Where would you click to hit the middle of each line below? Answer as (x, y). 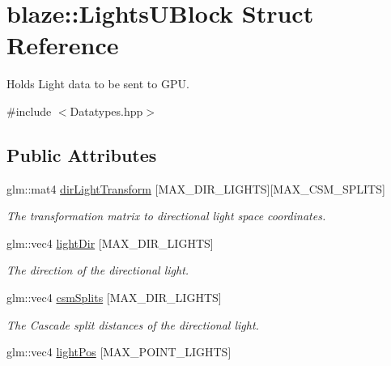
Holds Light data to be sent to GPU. (98, 84)
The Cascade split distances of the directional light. (133, 324)
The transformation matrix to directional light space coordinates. (166, 216)
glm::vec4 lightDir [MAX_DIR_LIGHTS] (110, 243)
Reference (63, 45)
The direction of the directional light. (98, 270)
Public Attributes (82, 154)
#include (29, 111)
